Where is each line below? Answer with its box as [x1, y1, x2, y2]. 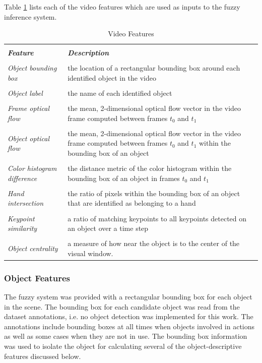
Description [68, 47, 109, 58]
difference [8, 172, 37, 183]
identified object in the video [68, 72, 156, 83]
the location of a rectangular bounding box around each [68, 63, 240, 73]
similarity [8, 223, 37, 233]
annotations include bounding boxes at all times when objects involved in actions [4, 321, 255, 331]
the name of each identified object [68, 88, 172, 98]
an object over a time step [68, 223, 149, 233]
